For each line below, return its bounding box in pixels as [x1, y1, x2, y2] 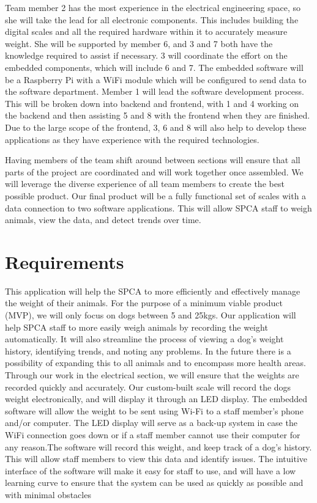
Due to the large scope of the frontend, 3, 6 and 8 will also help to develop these [5, 120, 307, 133]
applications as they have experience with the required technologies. [5, 133, 259, 145]
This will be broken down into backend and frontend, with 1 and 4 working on [5, 97, 299, 109]
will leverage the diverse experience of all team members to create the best [5, 177, 285, 190]
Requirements [5, 249, 124, 274]
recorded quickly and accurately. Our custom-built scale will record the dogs [5, 380, 291, 393]
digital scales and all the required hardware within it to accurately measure [5, 25, 288, 38]
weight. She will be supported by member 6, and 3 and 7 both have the [5, 37, 273, 50]
